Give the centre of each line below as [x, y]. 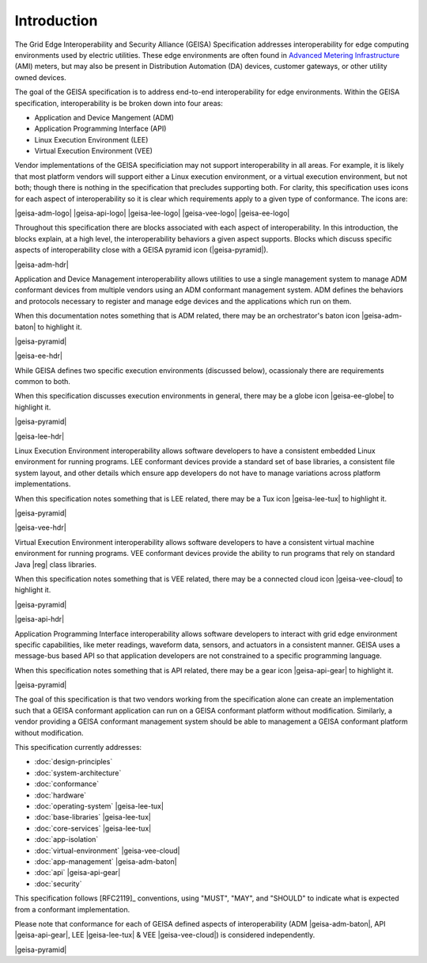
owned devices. [40, 77]
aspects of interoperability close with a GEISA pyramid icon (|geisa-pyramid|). [142, 250]
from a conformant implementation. [72, 909]
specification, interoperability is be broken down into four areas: [119, 103]
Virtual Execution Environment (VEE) [94, 151]
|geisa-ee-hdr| [39, 356]
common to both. [43, 382]
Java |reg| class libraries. [56, 564]
